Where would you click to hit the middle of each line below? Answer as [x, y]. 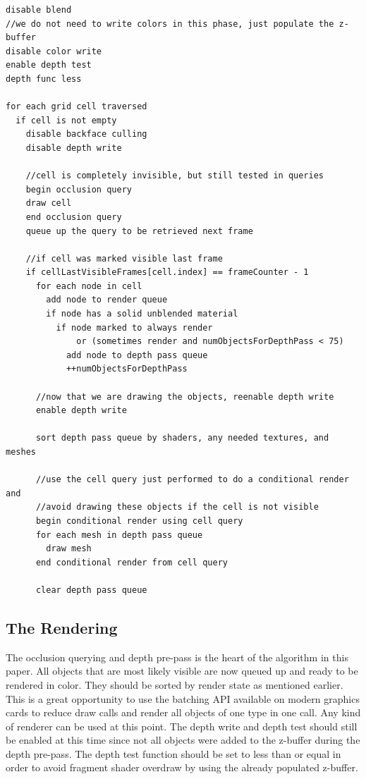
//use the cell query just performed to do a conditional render [192, 480]
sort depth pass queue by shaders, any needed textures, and [182, 438]
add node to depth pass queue [137, 355]
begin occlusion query [79, 189]
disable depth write [74, 148]
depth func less [44, 79]
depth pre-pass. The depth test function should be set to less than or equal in [173, 753]
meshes [21, 452]
